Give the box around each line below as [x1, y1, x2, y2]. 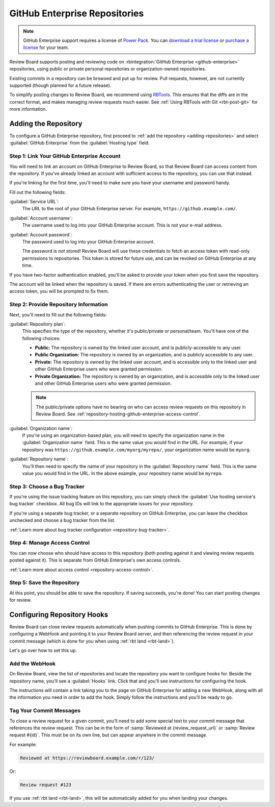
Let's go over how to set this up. [9, 647, 77, 653]
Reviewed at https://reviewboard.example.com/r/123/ [20, 755, 155, 761]
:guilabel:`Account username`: [9, 215, 73, 221]
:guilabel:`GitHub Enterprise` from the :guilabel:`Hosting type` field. [9, 140, 150, 146]
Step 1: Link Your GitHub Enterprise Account [9, 153, 121, 160]
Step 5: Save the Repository [9, 579, 80, 586]
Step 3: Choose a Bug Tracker [9, 483, 85, 490]
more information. [9, 106, 47, 112]
